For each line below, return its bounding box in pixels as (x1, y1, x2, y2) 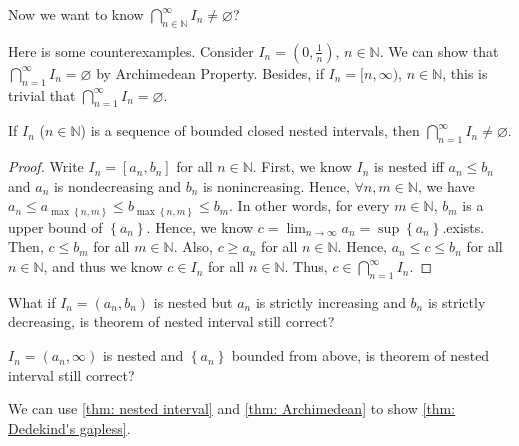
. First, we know (252, 156, 352, 177)
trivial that (8, 84, 76, 105)
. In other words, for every (229, 195, 390, 216)
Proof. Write (8, 156, 84, 177)
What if (8, 291, 56, 312)
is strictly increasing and (255, 291, 406, 312)
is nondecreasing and (53, 175, 181, 196)
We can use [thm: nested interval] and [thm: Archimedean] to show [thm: (8, 398, 456, 419)
